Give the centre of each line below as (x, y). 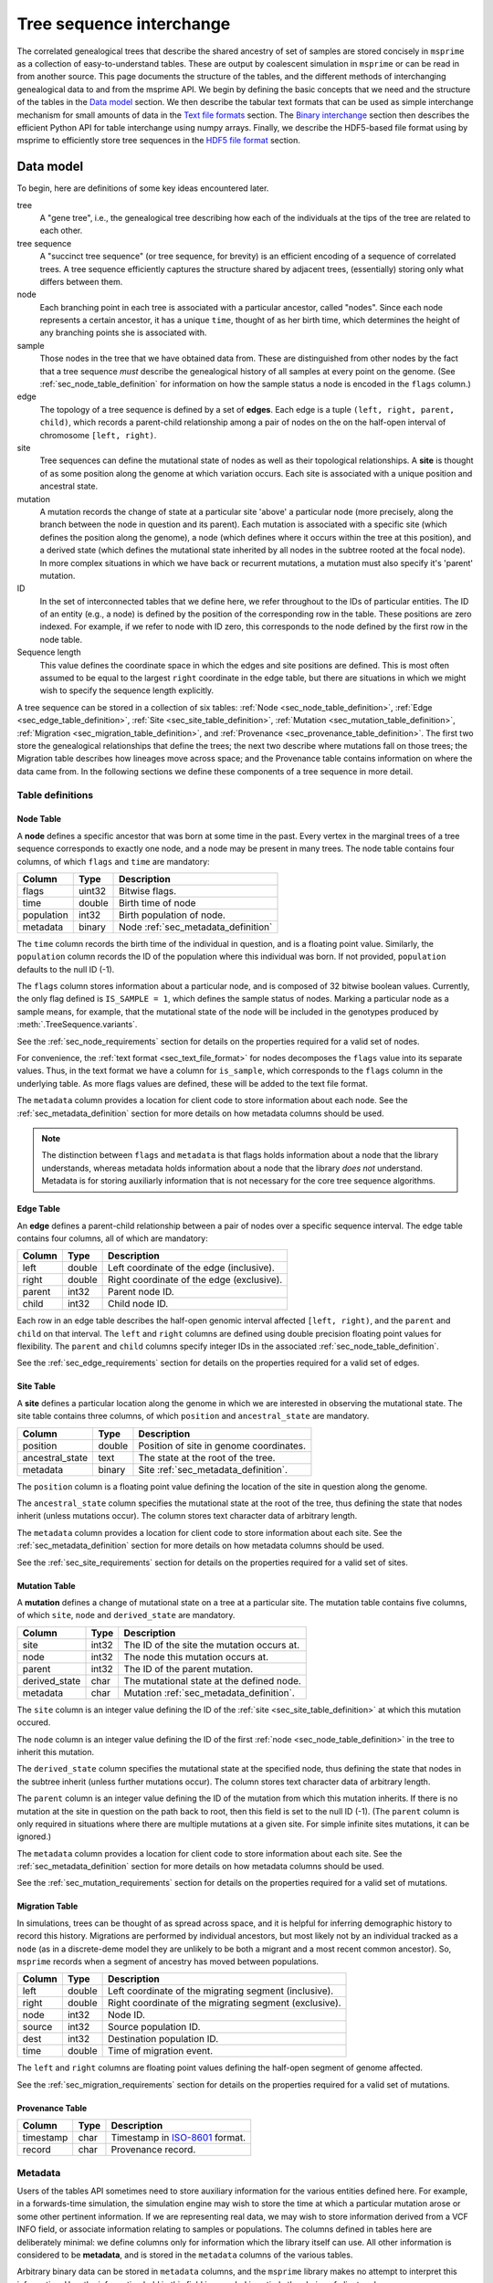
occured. (34, 1722)
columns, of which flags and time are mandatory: (113, 861)
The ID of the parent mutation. (189, 1668)
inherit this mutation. (56, 1752)
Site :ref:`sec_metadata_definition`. (213, 1469)
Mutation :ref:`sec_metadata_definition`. (210, 1692)
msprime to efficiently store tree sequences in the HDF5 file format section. (158, 141)
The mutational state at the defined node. (212, 1680)
